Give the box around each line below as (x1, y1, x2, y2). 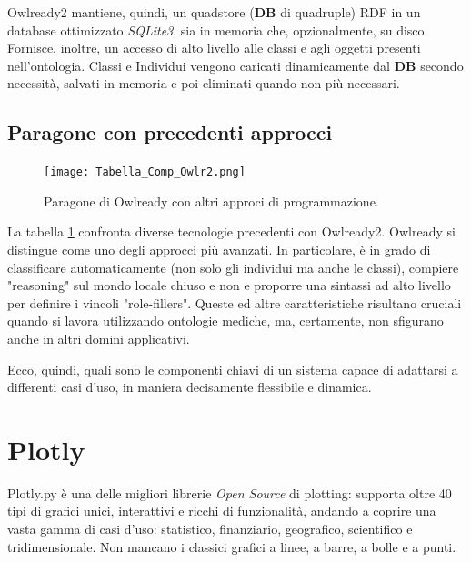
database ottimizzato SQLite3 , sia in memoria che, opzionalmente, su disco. (7, 20, 428, 39)
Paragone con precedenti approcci (7, 118, 333, 146)
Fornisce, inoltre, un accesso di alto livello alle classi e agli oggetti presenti (7, 38, 421, 57)
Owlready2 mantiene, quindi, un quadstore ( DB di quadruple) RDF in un (7, 3, 421, 21)
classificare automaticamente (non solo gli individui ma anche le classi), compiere (7, 257, 459, 276)
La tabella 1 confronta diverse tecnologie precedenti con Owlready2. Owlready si (7, 222, 456, 241)
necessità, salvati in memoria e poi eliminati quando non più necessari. (7, 74, 400, 93)
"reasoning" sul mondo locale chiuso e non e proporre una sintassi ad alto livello (7, 276, 451, 295)
